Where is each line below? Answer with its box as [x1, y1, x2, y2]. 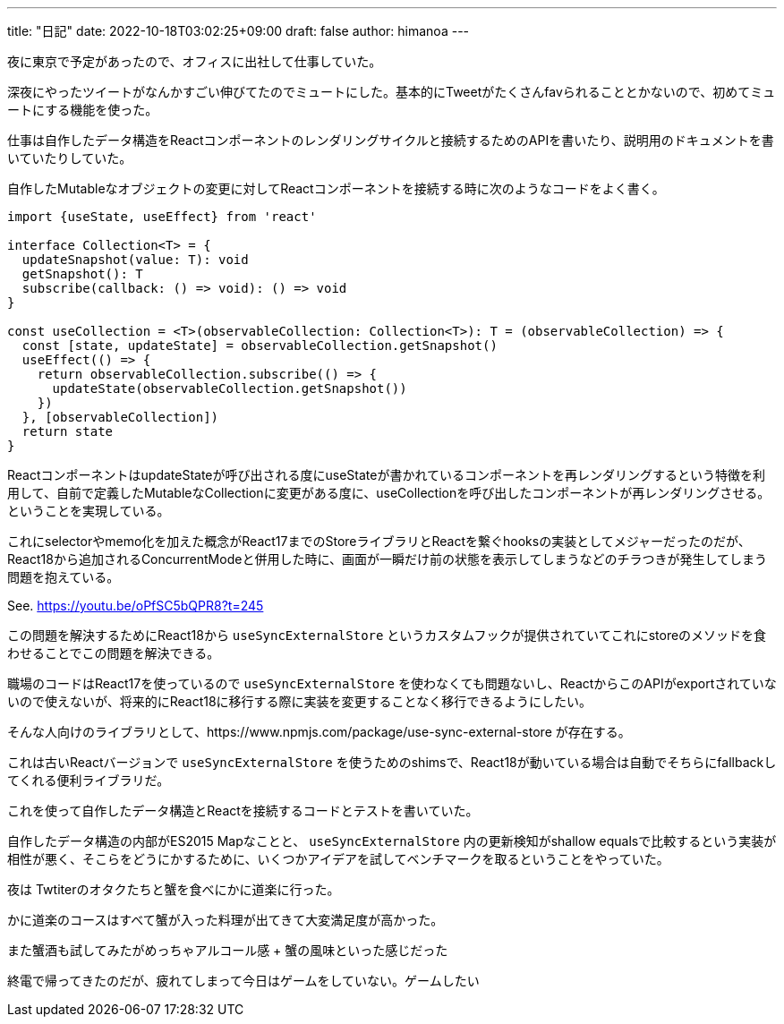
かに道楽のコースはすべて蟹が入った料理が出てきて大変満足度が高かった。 [7, 912, 444, 927]
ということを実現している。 [7, 503, 170, 518]
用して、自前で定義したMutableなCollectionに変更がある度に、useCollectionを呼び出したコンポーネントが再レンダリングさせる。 [7, 485, 771, 500]
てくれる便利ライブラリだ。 [7, 772, 170, 788]
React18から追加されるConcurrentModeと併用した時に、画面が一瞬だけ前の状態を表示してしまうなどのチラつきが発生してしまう [7, 551, 768, 567]
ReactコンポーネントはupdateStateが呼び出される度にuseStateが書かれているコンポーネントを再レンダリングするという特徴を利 [7, 467, 766, 482]
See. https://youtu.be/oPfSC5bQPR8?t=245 [7, 598, 264, 613]
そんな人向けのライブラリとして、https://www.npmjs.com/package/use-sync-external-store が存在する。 [7, 724, 631, 739]
